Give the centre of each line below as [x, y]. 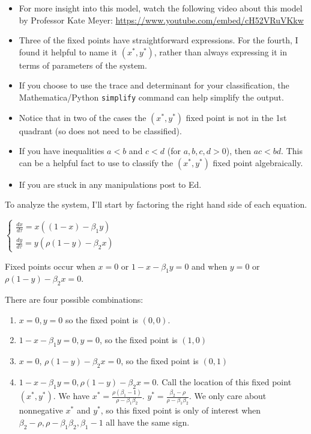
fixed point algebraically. [258, 162]
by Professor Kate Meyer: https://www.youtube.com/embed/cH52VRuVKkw [161, 20]
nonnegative [41, 410]
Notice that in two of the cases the [83, 117]
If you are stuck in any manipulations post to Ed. [110, 184]
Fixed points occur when [50, 266]
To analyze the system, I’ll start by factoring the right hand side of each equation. [156, 204]
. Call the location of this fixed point [224, 381]
